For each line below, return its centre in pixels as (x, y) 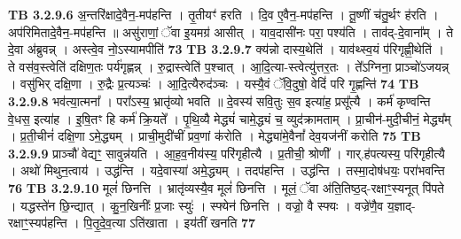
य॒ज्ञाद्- (401, 205)
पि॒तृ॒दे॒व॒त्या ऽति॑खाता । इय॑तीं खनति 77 (170, 223)
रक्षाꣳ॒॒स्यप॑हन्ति (38, 223)
